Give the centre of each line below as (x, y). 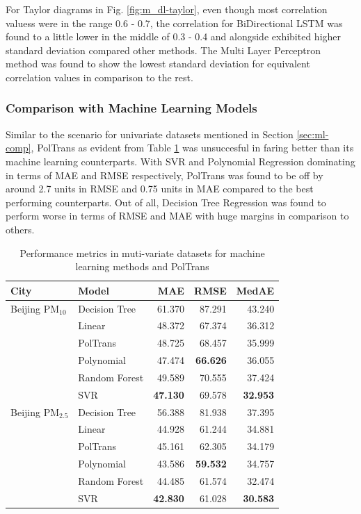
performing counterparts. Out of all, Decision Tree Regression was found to (166, 202)
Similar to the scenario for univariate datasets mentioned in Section (150, 134)
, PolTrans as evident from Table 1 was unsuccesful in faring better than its (192, 148)
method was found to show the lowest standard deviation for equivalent (158, 64)
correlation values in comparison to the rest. (99, 77)
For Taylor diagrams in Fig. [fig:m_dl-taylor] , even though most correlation (167, 9)
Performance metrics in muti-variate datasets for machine (142, 252)
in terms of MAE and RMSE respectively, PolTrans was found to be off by (165, 175)
